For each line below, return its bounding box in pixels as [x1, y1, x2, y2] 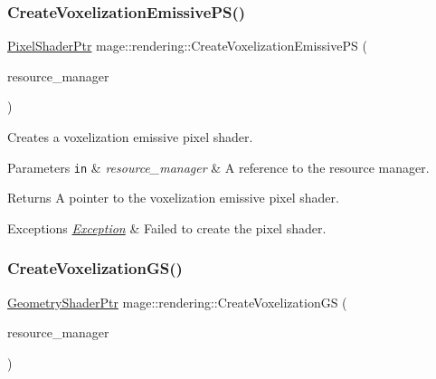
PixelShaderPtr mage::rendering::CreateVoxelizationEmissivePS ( [7, 36, 367, 55]
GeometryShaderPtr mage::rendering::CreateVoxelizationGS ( [7, 292, 347, 311]
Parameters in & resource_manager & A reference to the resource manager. [7, 157, 430, 176]
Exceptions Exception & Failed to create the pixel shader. [7, 218, 327, 237]
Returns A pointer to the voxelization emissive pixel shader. [7, 188, 339, 207]
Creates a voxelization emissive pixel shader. [7, 128, 253, 146]
